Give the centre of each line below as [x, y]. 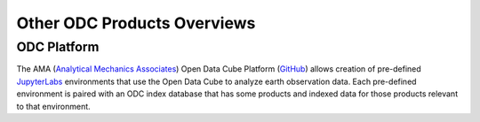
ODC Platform [58, 47]
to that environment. [53, 106]
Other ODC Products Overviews [136, 23]
